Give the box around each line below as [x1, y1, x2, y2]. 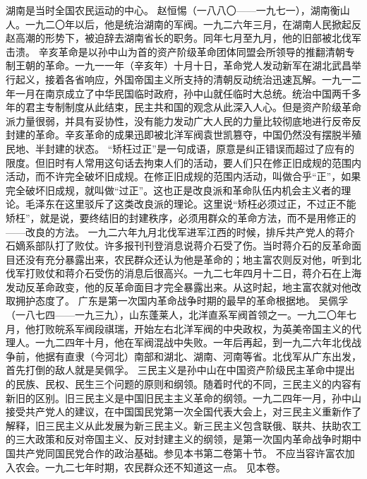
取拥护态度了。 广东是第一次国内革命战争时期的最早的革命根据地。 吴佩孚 [6, 293, 349, 308]
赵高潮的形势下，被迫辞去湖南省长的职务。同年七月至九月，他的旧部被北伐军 [6, 30, 361, 45]
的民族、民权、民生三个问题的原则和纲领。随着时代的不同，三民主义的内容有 [6, 377, 361, 391]
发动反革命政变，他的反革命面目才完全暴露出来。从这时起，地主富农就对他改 [6, 279, 361, 294]
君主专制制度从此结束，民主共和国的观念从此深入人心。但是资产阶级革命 [25, 100, 361, 114]
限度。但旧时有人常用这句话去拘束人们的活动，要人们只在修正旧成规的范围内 [6, 155, 361, 170]
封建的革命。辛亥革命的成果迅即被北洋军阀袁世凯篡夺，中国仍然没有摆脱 [6, 127, 342, 142]
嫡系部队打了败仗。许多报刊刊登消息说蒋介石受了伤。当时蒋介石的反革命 [15, 238, 351, 253]
